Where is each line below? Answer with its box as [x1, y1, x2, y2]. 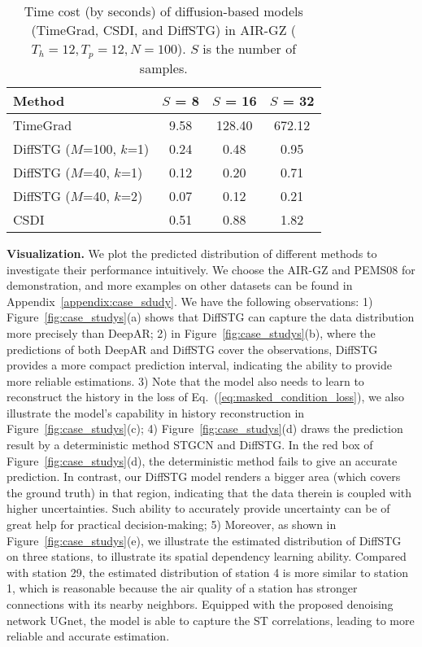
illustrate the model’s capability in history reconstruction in [7, 404, 305, 421]
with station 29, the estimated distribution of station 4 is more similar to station [7, 563, 409, 580]
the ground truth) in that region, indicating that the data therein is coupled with [7, 483, 412, 501]
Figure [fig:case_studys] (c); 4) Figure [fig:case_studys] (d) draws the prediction [7, 420, 403, 437]
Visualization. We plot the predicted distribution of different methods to [7, 244, 377, 261]
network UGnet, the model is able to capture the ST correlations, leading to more [7, 611, 415, 628]
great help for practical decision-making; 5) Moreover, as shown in [7, 516, 337, 533]
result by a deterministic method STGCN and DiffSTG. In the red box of [7, 436, 373, 453]
